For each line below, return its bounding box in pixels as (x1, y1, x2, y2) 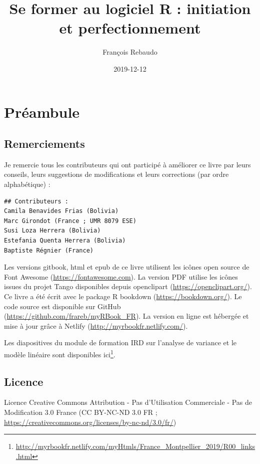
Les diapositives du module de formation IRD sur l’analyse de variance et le (4, 337, 237, 348)
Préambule (4, 101, 80, 122)
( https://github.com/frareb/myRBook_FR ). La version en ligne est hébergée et (4, 311, 249, 321)
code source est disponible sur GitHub (4, 301, 121, 311)
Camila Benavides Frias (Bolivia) (4, 207, 119, 215)
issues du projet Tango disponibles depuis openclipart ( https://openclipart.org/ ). (4, 281, 252, 292)
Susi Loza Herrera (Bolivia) (4, 227, 101, 235)
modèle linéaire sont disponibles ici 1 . (4, 347, 115, 359)
